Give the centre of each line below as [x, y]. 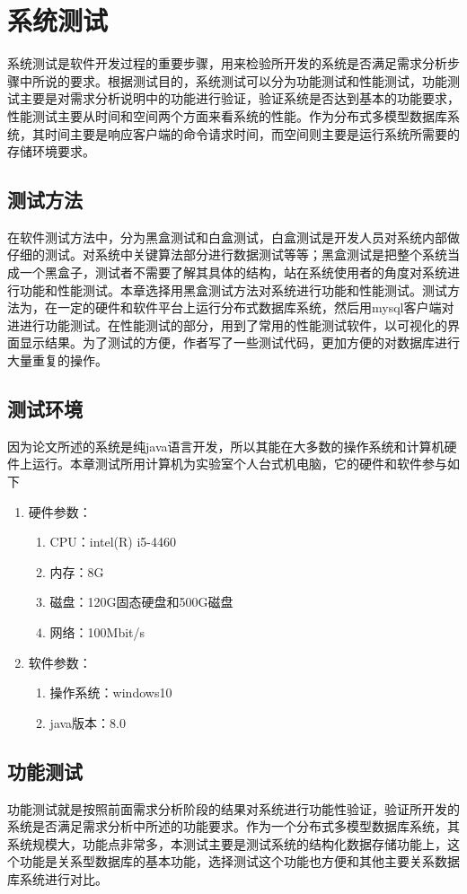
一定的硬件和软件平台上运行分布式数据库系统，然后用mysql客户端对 [256, 307]
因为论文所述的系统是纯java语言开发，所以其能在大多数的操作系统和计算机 [226, 446]
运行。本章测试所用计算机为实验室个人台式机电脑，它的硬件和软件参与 [239, 464]
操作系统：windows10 [111, 692]
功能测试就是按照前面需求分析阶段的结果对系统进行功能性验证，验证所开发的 [233, 808]
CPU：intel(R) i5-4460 [113, 542]
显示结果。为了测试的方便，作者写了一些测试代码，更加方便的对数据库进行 [239, 342]
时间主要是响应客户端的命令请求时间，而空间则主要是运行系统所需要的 [252, 133]
